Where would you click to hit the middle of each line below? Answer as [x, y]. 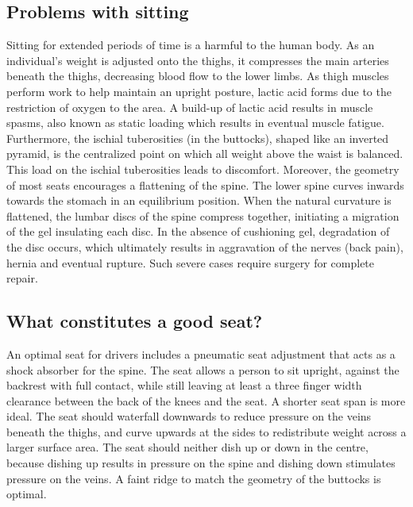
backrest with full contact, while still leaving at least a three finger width [184, 385]
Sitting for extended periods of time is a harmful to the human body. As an [191, 45]
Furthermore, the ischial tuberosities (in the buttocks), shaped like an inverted [198, 138]
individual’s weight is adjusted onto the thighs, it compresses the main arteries [198, 60]
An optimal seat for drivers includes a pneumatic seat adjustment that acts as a [201, 353]
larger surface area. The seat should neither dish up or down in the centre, [187, 447]
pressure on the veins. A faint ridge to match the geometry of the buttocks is [194, 478]
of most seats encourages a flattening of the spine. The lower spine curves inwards [205, 184]
